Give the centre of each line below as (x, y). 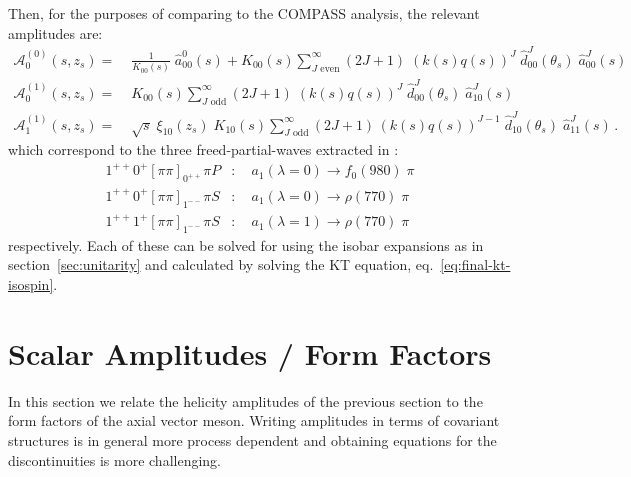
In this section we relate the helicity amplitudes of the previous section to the (245, 400)
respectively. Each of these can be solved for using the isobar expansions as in (246, 244)
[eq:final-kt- (475, 264)
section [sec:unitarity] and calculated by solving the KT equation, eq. (221, 264)
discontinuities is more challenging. (114, 459)
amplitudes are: (55, 32)
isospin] (31, 284)
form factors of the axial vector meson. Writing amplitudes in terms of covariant (254, 420)
